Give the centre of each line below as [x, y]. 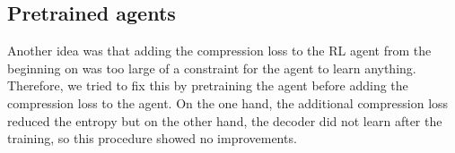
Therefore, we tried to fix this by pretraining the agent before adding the [208, 85]
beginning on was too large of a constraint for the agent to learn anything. [212, 68]
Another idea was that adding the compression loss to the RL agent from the [219, 51]
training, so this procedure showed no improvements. [152, 138]
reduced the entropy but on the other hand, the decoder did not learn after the [225, 120]
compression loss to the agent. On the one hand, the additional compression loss [228, 102]
